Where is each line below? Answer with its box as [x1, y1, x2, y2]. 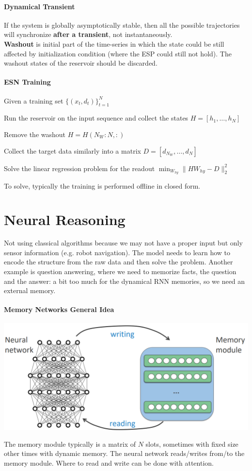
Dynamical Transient [4, 1, 75, 11]
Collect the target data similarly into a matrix [4, 145, 141, 156]
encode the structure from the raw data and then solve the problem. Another [4, 257, 233, 267]
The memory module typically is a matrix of [4, 438, 136, 449]
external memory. [4, 285, 56, 296]
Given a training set [4, 95, 63, 105]
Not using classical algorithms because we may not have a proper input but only [4, 238, 243, 248]
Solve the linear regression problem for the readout [4, 163, 155, 173]
